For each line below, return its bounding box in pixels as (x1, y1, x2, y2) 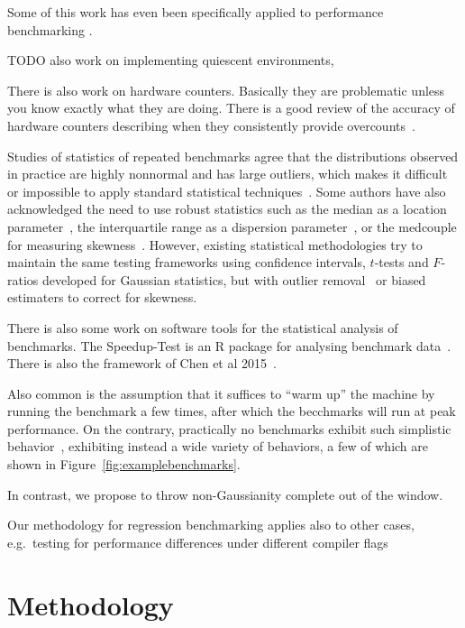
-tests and (374, 253, 429, 272)
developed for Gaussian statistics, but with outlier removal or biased (42, 270, 426, 289)
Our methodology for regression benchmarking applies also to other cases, (7, 515, 415, 534)
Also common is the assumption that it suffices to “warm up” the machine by (7, 383, 435, 402)
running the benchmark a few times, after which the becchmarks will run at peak (7, 402, 456, 420)
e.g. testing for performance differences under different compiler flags (7, 532, 388, 551)
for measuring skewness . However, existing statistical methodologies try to (7, 235, 423, 254)
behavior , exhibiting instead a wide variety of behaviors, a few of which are (7, 437, 429, 456)
